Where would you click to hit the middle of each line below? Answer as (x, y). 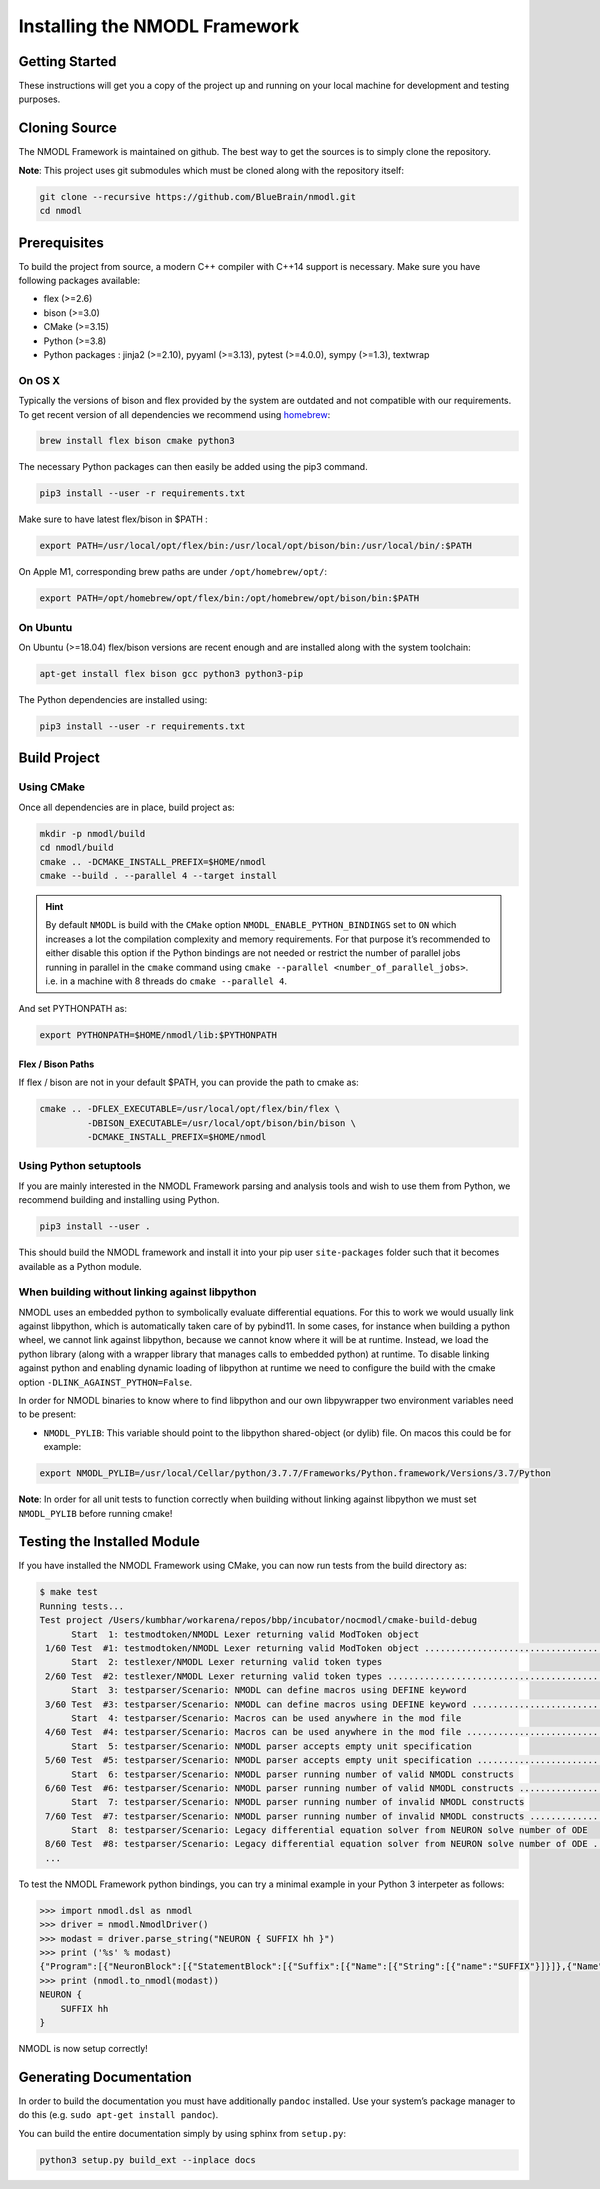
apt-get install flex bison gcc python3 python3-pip (171, 674)
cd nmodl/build (76, 848)
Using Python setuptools (80, 1166)
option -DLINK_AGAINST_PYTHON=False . (105, 1382)
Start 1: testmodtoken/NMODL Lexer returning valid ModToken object (245, 1634)
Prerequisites (61, 242)
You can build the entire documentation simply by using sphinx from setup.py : (182, 2133)
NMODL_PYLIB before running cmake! (95, 1513)
